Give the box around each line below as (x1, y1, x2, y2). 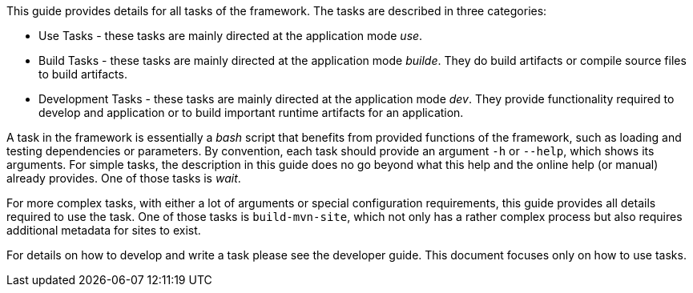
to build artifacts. (38, 67, 127, 81)
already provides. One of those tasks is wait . (6, 171, 241, 185)
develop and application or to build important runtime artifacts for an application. (38, 106, 464, 119)
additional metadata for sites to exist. (6, 223, 201, 237)
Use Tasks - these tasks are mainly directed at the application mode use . (38, 29, 423, 42)
